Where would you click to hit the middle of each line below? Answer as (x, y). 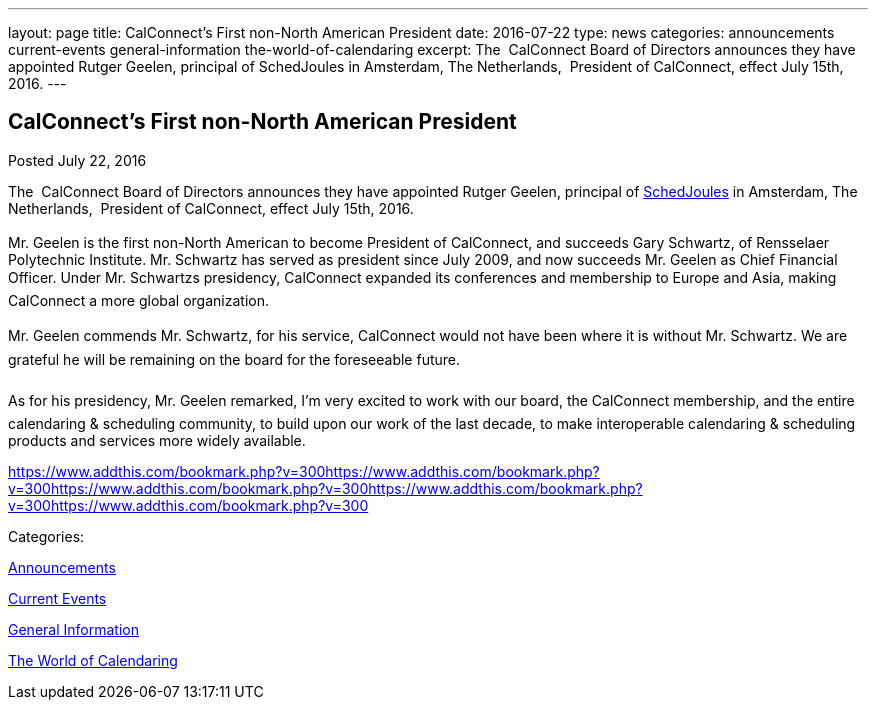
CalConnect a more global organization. (138, 300)
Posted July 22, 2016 (77, 160)
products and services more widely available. (157, 440)
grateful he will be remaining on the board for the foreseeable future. (234, 359)
